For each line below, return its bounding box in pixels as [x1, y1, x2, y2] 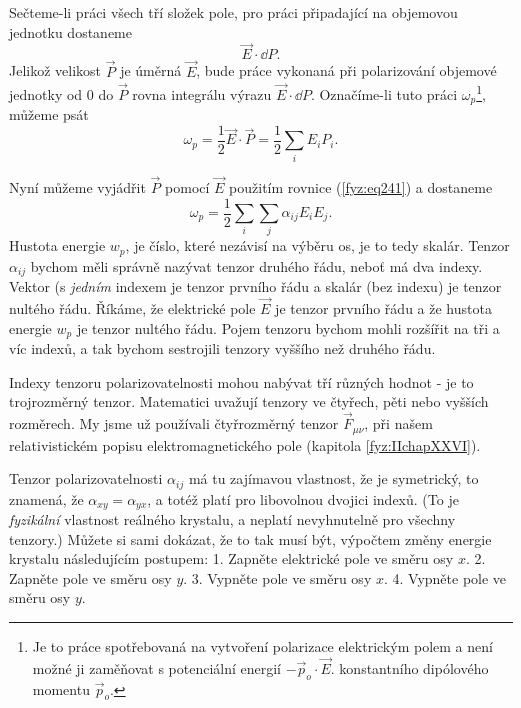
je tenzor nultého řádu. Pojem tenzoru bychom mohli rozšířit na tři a [76, 317, 500, 338]
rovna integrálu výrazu [132, 83, 272, 104]
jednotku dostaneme [9, 21, 132, 42]
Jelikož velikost [9, 60, 102, 81]
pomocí [165, 176, 210, 197]
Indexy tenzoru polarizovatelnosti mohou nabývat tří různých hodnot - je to [9, 371, 474, 392]
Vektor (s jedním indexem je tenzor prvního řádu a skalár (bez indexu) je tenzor [9, 276, 502, 297]
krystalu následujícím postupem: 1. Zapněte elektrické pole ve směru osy [9, 548, 454, 569]
